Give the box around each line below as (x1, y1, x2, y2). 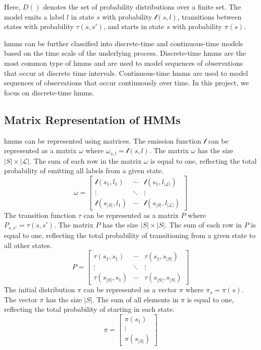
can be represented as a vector (83, 284, 177, 295)
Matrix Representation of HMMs (4, 111, 181, 127)
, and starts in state (103, 21, 164, 32)
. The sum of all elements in (92, 294, 179, 304)
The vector (4, 294, 38, 304)
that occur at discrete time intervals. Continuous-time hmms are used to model (4, 67, 248, 78)
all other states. (4, 240, 52, 250)
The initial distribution (4, 284, 75, 295)
